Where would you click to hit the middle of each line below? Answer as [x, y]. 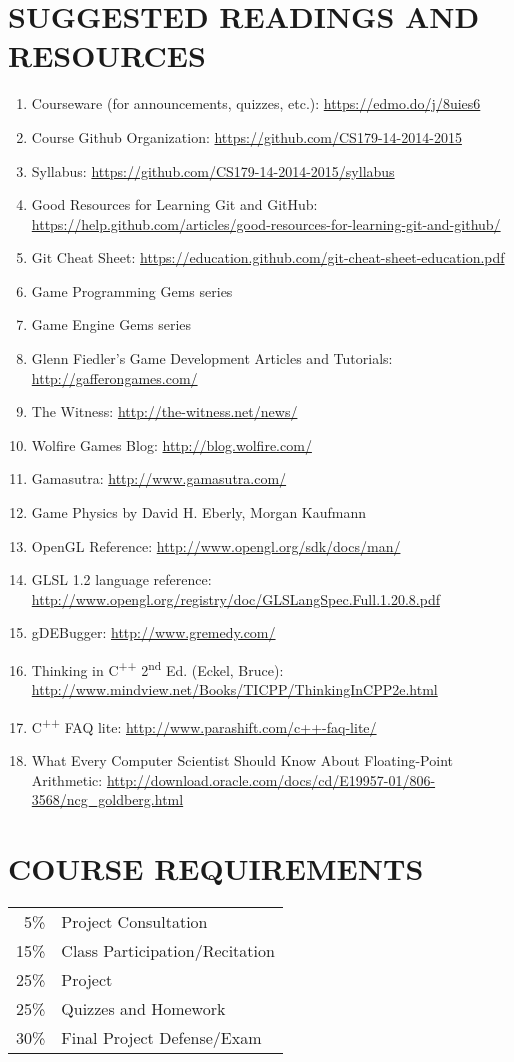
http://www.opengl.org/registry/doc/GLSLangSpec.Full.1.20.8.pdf [235, 598]
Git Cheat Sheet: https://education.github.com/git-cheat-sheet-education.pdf [268, 257]
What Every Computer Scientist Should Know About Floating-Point [242, 760]
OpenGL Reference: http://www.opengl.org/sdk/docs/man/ [216, 545]
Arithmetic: [67, 779]
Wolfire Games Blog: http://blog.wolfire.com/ [171, 444]
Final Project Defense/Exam [161, 1037]
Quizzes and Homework [143, 1008]
